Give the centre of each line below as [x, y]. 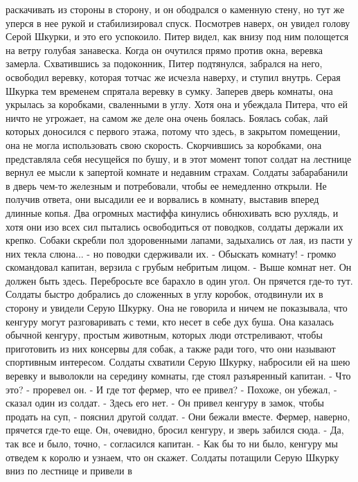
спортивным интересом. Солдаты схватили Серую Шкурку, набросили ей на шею [178, 362]
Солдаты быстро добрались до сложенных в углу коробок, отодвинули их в [164, 294]
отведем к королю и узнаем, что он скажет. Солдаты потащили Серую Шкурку [172, 457]
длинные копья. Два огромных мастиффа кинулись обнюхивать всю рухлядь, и [172, 212]
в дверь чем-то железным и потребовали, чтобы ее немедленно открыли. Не [166, 185]
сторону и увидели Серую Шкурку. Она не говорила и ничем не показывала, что [177, 308]
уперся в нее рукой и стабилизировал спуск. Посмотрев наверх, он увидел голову [178, 23]
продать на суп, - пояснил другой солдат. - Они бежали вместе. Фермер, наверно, [178, 416]
